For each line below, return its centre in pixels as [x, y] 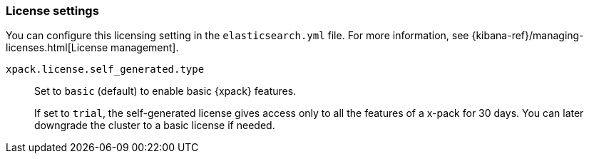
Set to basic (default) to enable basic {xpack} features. [165, 91]
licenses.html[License [57, 48]
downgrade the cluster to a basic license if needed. [155, 125]
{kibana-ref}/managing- [528, 36]
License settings [52, 11]
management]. [145, 48]
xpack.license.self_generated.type [105, 70]
